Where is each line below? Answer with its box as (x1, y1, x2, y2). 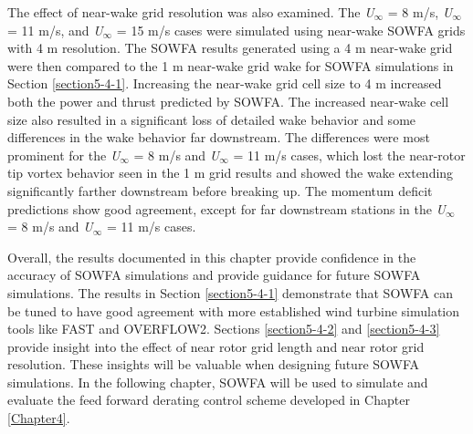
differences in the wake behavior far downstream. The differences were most (7, 128, 430, 147)
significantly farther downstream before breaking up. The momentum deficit (7, 181, 433, 200)
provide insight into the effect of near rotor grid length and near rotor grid (7, 336, 425, 356)
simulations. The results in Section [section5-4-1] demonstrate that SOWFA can (7, 283, 454, 302)
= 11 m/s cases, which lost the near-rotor (233, 145, 466, 164)
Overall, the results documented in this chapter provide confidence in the (7, 247, 416, 266)
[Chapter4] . (7, 408, 70, 428)
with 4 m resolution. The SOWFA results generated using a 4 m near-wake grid (7, 38, 453, 57)
